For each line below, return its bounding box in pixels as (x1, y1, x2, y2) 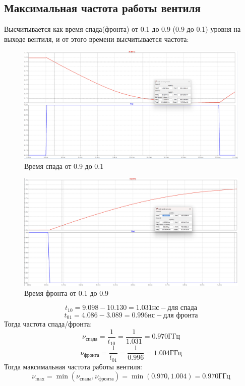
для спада (167, 304, 198, 312)
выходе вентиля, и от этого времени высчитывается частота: (4, 33, 189, 44)
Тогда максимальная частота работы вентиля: (4, 361, 142, 371)
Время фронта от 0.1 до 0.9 (24, 287, 109, 298)
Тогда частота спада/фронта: (4, 318, 92, 329)
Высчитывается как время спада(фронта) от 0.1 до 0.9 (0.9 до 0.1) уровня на (4, 24, 241, 34)
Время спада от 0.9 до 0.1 (24, 160, 104, 171)
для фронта (163, 311, 198, 319)
